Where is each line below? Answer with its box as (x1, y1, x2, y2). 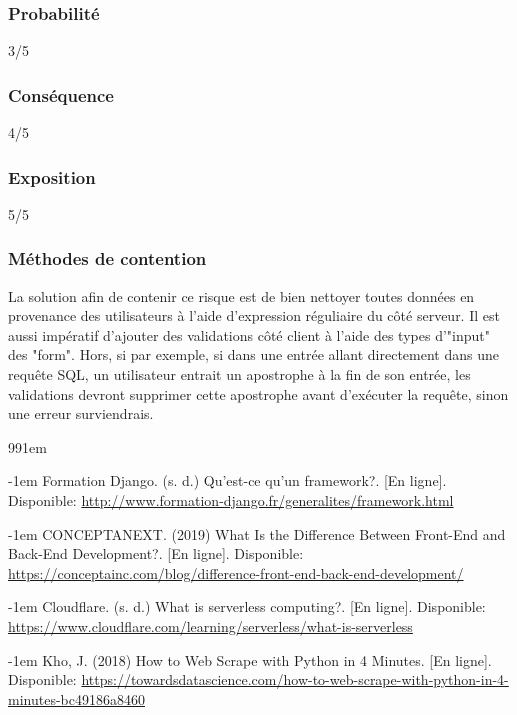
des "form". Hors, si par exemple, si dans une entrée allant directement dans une (8, 344, 499, 365)
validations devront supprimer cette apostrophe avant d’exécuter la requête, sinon (8, 383, 509, 404)
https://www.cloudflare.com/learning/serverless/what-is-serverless (8, 615, 413, 636)
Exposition (8, 164, 96, 189)
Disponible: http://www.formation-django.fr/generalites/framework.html (8, 490, 454, 510)
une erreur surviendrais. (8, 403, 154, 424)
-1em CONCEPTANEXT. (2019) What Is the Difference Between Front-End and (8, 523, 506, 544)
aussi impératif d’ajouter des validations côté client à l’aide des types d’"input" (8, 324, 490, 345)
